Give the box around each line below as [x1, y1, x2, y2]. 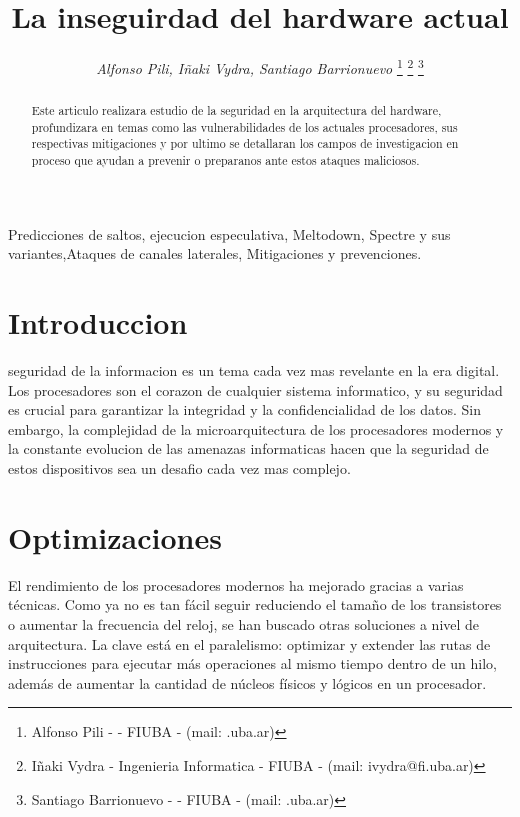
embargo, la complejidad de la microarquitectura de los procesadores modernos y [8, 418, 504, 439]
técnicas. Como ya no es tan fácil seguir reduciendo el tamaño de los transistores [8, 594, 502, 615]
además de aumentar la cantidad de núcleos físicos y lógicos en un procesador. [8, 672, 487, 693]
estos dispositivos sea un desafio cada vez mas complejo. [8, 458, 351, 479]
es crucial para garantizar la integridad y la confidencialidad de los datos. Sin [8, 399, 481, 420]
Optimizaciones [8, 516, 222, 557]
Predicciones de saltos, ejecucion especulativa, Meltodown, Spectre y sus [8, 223, 451, 244]
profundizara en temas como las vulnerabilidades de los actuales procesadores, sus [31, 118, 458, 135]
